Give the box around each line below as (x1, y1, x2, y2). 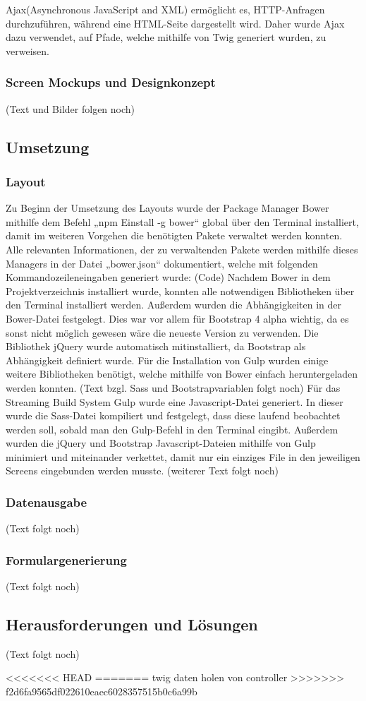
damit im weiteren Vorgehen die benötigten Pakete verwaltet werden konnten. (6, 228, 343, 243)
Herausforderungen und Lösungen (6, 613, 258, 635)
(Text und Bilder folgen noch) (6, 101, 135, 116)
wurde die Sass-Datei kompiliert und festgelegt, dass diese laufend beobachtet (6, 408, 341, 423)
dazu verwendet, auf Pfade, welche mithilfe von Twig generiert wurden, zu (6, 30, 327, 44)
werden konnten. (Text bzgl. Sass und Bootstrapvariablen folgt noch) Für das (6, 380, 341, 395)
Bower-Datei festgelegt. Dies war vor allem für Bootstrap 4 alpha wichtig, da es (6, 311, 349, 325)
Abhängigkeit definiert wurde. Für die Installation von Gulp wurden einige (6, 352, 329, 367)
